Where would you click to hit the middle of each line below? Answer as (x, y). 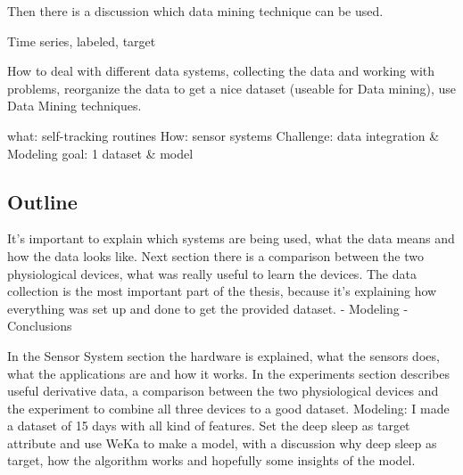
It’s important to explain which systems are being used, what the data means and (231, 238)
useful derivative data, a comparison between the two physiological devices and (223, 391)
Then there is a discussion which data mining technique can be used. (195, 11)
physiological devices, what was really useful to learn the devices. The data (212, 273)
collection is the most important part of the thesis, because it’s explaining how (222, 291)
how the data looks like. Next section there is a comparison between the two (215, 255)
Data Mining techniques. (74, 106)
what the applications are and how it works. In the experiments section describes (229, 373)
